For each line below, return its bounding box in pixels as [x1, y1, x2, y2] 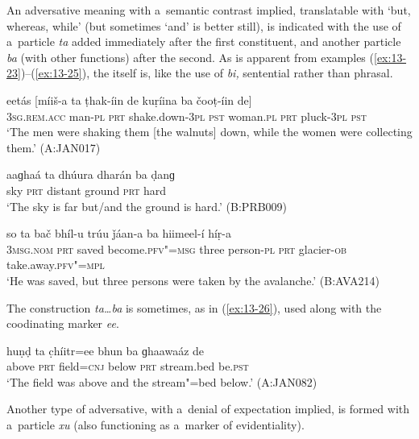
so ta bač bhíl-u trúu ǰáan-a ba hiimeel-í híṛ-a [6, 225, 232, 242]
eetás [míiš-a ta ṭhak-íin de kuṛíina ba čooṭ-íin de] [6, 91, 252, 108]
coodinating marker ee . [6, 315, 119, 332]
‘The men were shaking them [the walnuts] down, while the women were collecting [6, 123, 413, 140]
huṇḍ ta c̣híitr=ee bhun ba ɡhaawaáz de [6, 342, 205, 358]
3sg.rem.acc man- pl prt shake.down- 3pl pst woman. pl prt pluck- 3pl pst [6, 107, 367, 124]
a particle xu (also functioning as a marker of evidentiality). [6, 416, 305, 433]
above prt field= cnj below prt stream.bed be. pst [6, 358, 249, 375]
